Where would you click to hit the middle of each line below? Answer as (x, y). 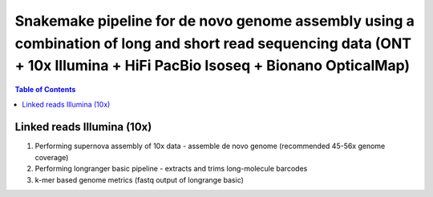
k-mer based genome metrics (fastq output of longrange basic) (140, 179)
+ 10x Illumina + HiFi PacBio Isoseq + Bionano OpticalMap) (212, 66)
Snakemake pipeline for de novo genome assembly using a (214, 21)
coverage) (52, 157)
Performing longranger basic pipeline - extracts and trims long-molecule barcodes (171, 169)
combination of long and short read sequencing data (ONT (213, 43)
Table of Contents (45, 90)
